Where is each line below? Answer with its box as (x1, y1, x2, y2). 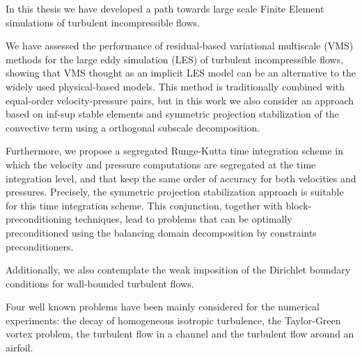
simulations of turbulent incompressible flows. (6, 15, 200, 29)
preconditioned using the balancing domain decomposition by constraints (6, 225, 317, 239)
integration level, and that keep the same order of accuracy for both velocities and (6, 170, 356, 185)
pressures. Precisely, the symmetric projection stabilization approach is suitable (6, 184, 344, 199)
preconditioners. (6, 239, 74, 253)
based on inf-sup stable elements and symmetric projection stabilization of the (6, 106, 339, 121)
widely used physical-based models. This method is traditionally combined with (6, 79, 345, 93)
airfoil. (6, 340, 33, 355)
